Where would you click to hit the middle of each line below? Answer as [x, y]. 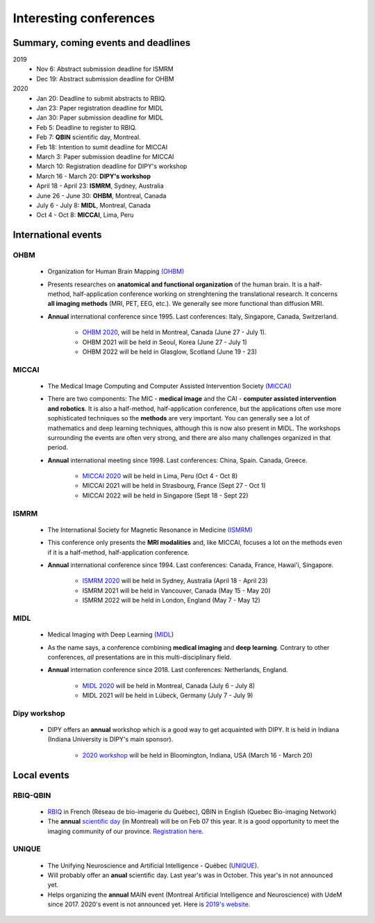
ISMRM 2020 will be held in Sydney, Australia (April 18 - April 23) [175, 581]
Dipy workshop [39, 713]
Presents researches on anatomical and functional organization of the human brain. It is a [177, 284]
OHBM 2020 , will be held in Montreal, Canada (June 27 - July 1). [174, 332]
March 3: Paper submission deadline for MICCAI [105, 156]
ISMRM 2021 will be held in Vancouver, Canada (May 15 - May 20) [176, 590]
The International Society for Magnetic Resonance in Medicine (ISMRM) [150, 530]
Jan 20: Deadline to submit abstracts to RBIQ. [101, 98]
